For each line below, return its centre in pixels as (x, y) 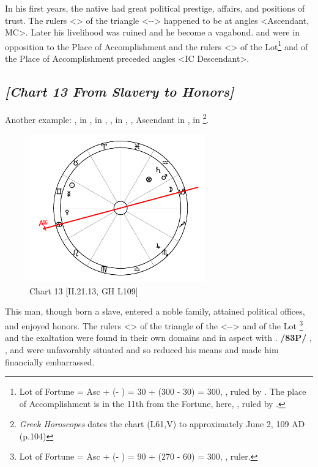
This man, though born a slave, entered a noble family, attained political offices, (155, 311)
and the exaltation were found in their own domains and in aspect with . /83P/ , (158, 338)
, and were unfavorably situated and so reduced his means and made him (142, 349)
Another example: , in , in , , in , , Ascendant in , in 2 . (107, 118)
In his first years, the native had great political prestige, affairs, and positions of (155, 8)
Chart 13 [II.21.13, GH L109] (84, 290)
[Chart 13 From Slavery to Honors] (120, 92)
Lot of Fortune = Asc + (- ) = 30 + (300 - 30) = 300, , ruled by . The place (163, 391)
